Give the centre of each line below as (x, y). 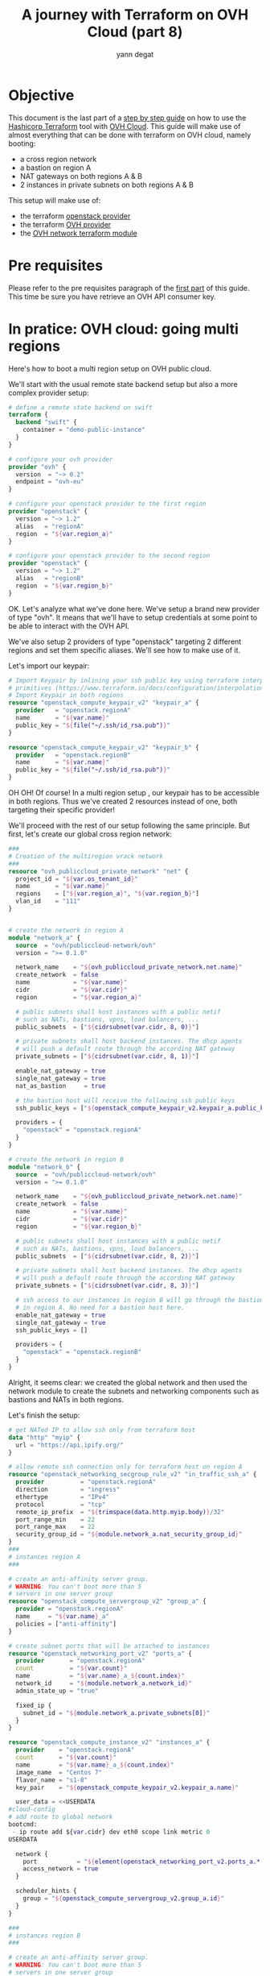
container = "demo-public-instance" (84, 430)
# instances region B (45, 1936)
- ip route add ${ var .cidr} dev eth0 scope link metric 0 (111, 1832)
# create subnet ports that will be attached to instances (109, 1646)
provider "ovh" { (37, 467)
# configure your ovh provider (61, 459)
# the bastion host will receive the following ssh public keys (125, 1100)
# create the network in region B (66, 1159)
